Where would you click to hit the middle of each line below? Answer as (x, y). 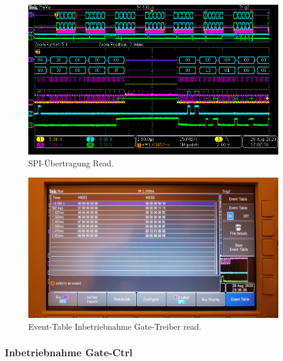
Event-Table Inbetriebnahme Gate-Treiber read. (115, 326)
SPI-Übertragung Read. (71, 163)
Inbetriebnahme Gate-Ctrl (69, 352)
